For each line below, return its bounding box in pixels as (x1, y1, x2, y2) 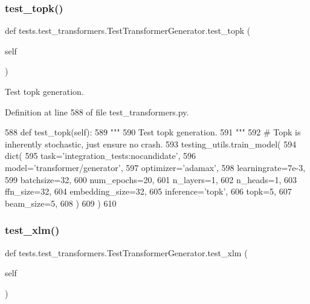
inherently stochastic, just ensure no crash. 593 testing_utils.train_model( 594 (5, 137, 297, 150)
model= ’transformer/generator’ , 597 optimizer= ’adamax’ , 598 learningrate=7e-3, (5, 161, 306, 173)
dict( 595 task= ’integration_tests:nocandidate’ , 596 (5, 149, 196, 162)
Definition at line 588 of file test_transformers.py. (5, 105, 189, 118)
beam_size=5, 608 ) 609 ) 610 (5, 196, 117, 209)
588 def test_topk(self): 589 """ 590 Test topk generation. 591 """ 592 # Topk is (5, 126, 301, 138)
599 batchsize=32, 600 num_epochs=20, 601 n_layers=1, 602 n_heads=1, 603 (5, 173, 297, 186)
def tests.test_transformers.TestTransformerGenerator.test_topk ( (5, 24, 251, 37)
